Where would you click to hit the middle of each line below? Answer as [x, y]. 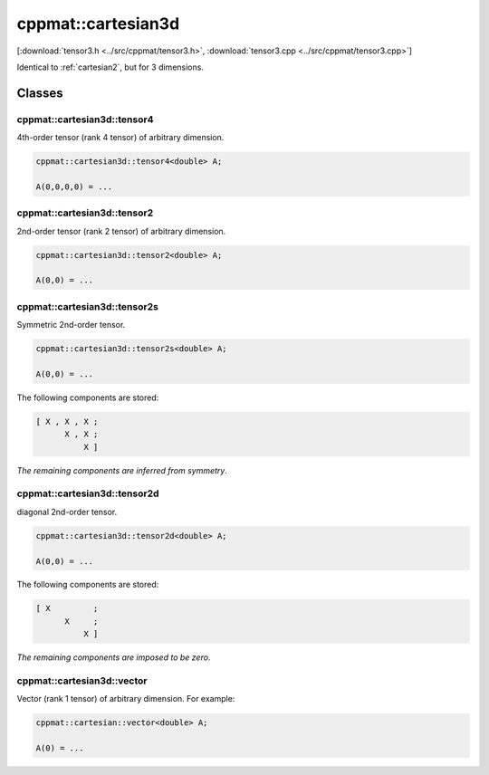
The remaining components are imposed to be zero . [114, 657]
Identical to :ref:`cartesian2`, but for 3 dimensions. [110, 67]
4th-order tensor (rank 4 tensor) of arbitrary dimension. [120, 138]
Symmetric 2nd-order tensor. [71, 325]
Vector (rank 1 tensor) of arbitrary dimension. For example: [126, 699]
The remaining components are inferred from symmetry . [122, 470]
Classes [40, 93]
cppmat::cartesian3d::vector [82, 681]
